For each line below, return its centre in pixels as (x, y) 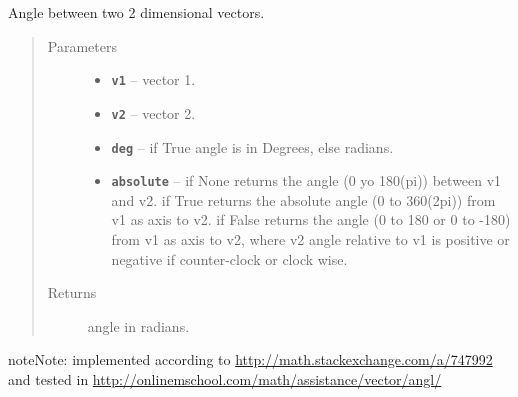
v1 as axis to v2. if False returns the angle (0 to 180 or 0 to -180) (311, 219)
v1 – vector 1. (153, 79)
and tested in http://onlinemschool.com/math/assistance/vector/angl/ (225, 378)
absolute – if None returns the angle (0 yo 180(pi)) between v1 (306, 180)
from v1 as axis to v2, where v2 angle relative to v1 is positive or (310, 239)
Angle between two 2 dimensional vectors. (136, 12)
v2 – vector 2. (153, 112)
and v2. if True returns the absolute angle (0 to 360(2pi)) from (303, 199)
